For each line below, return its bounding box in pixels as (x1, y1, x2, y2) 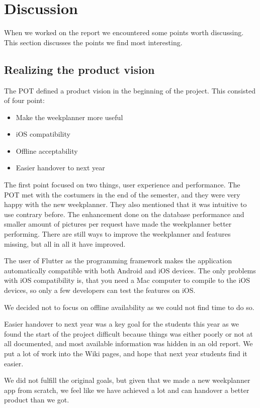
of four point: (4, 95, 45, 106)
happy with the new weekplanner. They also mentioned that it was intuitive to (4, 199, 247, 210)
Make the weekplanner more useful (16, 112, 123, 122)
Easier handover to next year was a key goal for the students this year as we (4, 319, 239, 329)
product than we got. (4, 394, 69, 405)
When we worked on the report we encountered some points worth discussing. (4, 27, 244, 38)
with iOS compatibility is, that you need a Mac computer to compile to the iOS (4, 275, 250, 285)
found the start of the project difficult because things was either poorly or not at (4, 328, 253, 339)
